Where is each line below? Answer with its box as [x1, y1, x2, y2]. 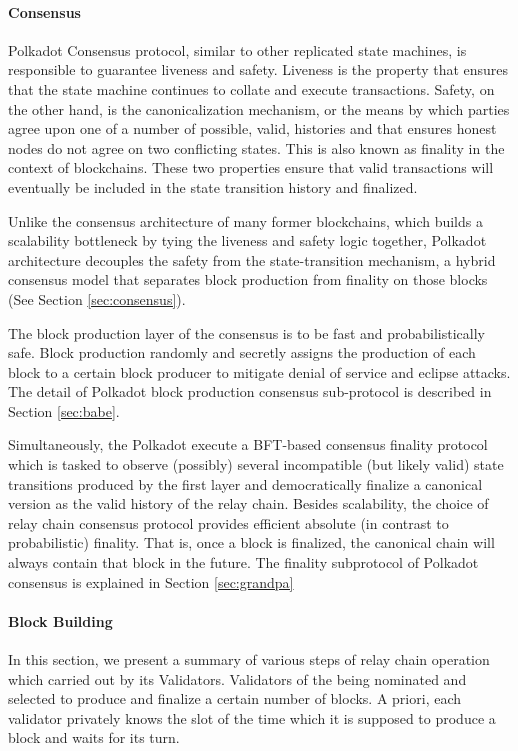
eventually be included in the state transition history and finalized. [8, 176, 418, 197]
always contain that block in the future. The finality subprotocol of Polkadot [8, 552, 479, 573]
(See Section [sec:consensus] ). [8, 288, 186, 309]
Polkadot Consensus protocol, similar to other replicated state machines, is [8, 39, 467, 60]
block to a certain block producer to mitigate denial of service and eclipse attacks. [8, 361, 511, 382]
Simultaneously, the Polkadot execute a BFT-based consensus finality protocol [8, 434, 488, 455]
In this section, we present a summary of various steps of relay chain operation [8, 649, 490, 670]
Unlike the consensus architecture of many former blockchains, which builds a [8, 210, 483, 231]
